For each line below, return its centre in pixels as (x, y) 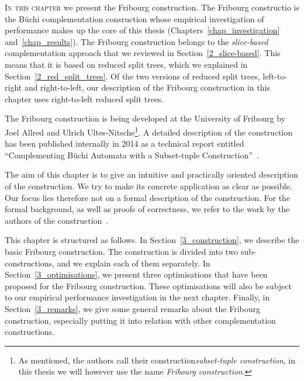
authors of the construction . (57, 220)
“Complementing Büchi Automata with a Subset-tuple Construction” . (132, 155)
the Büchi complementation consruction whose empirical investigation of (134, 18)
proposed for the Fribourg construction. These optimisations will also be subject (148, 285)
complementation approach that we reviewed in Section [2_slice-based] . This (143, 53)
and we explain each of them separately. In (134, 263)
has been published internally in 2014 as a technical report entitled (125, 143)
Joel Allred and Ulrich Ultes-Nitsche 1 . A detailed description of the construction (149, 131)
